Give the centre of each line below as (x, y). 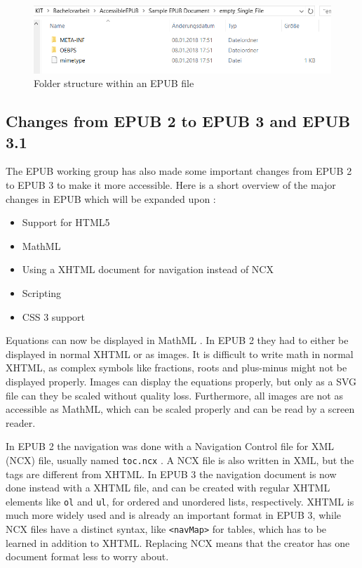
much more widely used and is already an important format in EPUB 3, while (174, 515)
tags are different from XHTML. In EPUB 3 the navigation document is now (171, 474)
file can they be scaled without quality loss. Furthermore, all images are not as (174, 395)
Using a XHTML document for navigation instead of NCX (148, 269)
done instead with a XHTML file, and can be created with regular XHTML (168, 488)
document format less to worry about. (87, 556)
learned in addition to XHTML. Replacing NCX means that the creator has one (178, 542)
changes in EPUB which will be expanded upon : (111, 198)
